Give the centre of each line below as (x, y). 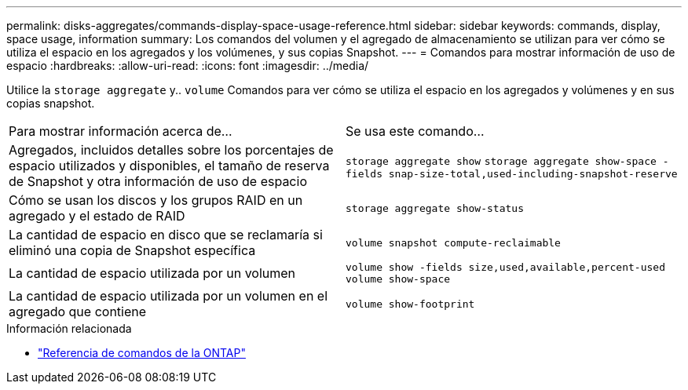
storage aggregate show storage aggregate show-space (501, 161)
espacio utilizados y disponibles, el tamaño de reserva (169, 166)
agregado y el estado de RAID (97, 216)
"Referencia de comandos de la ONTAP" (142, 353)
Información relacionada (69, 328)
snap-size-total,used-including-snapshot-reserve (533, 173)
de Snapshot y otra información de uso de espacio (158, 181)
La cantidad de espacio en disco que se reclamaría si (166, 235)
